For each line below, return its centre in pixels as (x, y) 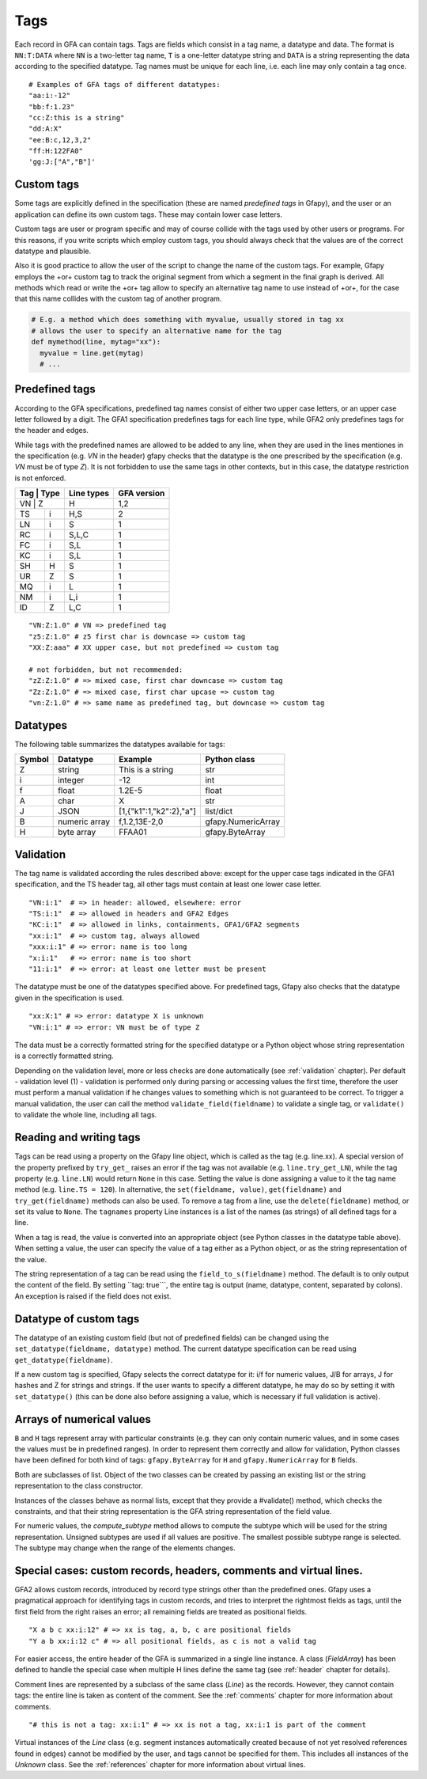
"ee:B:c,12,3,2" (60, 140)
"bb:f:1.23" (52, 106)
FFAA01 (133, 833)
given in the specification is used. (69, 998)
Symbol (34, 760)
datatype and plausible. (53, 251)
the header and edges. (51, 431)
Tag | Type (40, 493)
